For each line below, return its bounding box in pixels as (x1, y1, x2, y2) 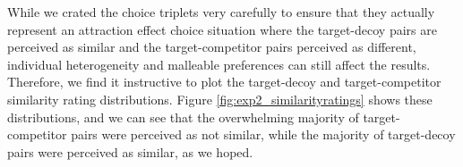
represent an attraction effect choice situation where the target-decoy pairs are (7, 20, 437, 38)
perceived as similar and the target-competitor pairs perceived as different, (7, 38, 416, 56)
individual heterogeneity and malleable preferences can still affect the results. (7, 54, 431, 73)
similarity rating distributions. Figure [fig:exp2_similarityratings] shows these (7, 89, 433, 108)
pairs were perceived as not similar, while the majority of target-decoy (71, 125, 456, 144)
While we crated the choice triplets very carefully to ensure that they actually (7, 3, 435, 21)
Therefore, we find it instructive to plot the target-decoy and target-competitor (7, 72, 442, 91)
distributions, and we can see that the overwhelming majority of (7, 107, 359, 126)
